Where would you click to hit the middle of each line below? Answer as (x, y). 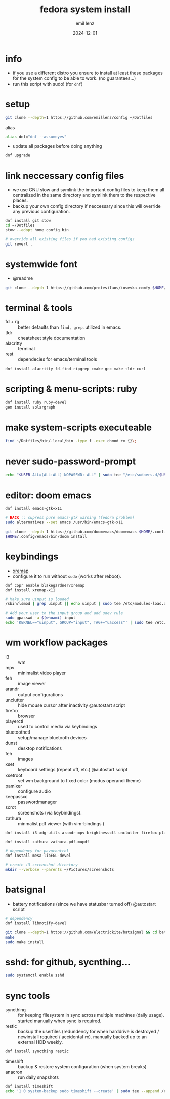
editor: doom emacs (48, 495)
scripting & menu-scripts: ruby (71, 389)
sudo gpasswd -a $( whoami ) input (40, 618)
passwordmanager (37, 802)
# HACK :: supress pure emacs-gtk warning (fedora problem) (70, 518)
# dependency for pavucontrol (37, 851)
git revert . (19, 244)
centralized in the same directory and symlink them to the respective (84, 195)
